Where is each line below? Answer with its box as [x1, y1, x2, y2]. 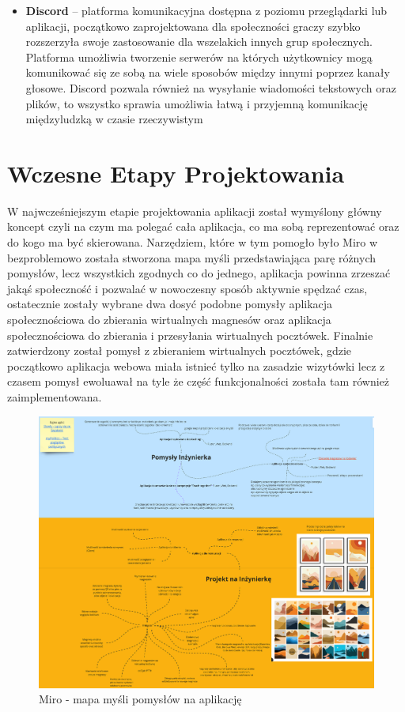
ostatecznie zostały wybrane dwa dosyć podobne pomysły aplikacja [7, 296, 333, 312]
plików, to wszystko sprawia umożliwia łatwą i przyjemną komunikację [25, 95, 368, 111]
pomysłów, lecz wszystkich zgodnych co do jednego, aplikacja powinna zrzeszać [7, 265, 391, 281]
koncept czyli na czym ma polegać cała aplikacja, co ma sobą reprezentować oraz [7, 218, 399, 235]
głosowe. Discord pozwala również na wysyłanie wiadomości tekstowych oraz [25, 79, 396, 96]
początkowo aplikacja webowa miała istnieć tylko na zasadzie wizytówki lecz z [7, 357, 385, 374]
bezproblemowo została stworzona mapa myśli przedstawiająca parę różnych [7, 249, 376, 266]
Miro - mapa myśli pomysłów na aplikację [39, 691, 242, 707]
